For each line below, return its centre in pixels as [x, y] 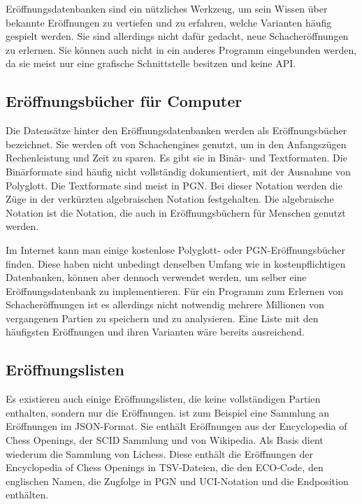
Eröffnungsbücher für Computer [124, 101]
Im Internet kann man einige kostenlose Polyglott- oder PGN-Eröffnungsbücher [176, 249]
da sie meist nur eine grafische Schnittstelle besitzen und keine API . [151, 63]
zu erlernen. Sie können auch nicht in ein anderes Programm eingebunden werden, [181, 49]
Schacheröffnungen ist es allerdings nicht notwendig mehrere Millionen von [165, 304]
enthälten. [27, 495]
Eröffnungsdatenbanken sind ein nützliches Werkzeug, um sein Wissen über [167, 8]
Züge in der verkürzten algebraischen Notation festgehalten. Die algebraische [170, 199]
